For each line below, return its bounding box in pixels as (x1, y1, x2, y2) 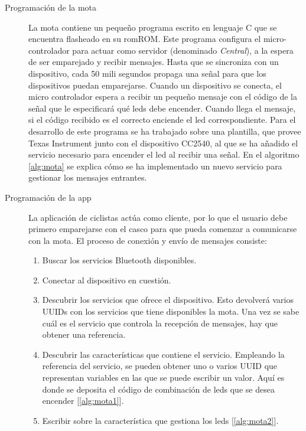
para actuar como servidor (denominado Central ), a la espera (72, 44, 294, 56)
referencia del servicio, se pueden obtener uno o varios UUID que (42, 360, 278, 372)
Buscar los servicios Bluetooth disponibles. (42, 254, 197, 266)
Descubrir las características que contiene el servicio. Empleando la (42, 348, 285, 360)
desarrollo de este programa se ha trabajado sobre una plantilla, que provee (28, 125, 301, 137)
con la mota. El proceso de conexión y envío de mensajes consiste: (28, 234, 267, 246)
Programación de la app (5, 191, 92, 203)
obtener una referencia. (42, 328, 126, 341)
